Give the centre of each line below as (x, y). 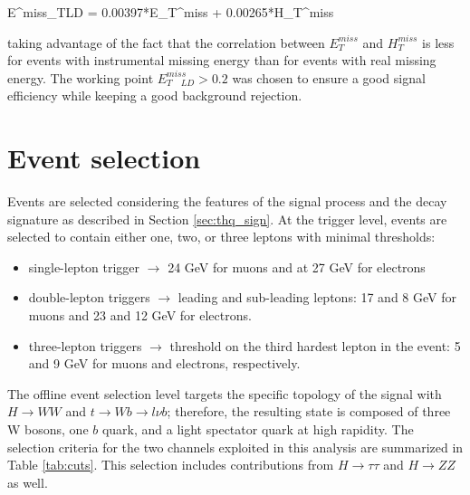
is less (438, 42)
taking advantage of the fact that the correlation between (166, 42)
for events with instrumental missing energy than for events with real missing (222, 60)
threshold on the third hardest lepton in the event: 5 (315, 345)
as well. (28, 482)
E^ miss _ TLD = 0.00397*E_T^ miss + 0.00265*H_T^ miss (171, 12)
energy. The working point (81, 77)
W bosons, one (48, 429)
